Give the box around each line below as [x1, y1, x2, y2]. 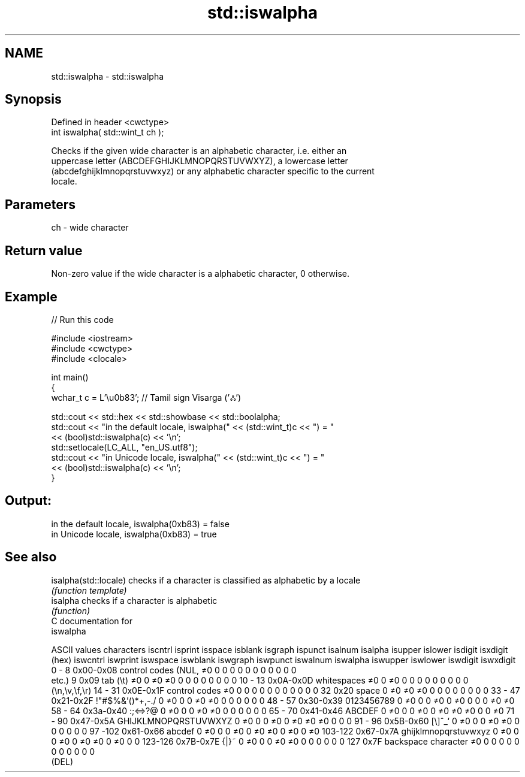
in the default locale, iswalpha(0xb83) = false [51, 518, 230, 529]
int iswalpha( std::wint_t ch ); [51, 127, 164, 138]
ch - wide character [51, 222, 129, 233]
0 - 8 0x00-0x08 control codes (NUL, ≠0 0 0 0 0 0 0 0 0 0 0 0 [51, 664, 297, 675]
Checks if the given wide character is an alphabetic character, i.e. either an [51, 146, 347, 156]
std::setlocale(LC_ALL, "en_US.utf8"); [51, 442, 198, 452]
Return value [5, 243, 83, 258]
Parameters [5, 196, 76, 212]
